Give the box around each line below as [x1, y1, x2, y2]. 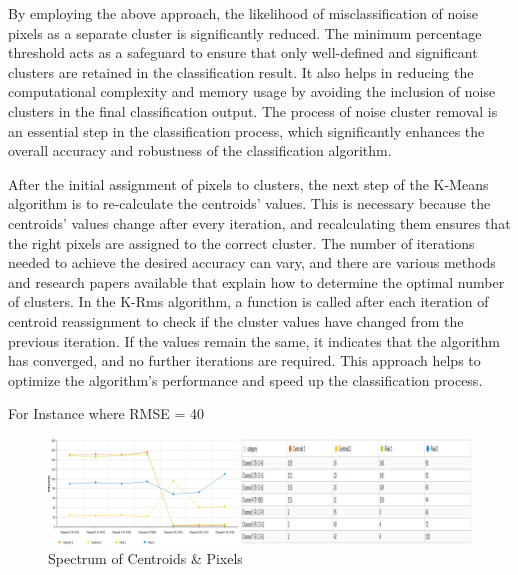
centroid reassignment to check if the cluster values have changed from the [8, 310, 464, 331]
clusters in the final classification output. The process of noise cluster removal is [8, 100, 498, 121]
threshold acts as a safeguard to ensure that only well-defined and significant [8, 42, 478, 63]
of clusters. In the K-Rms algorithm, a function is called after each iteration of [8, 291, 489, 312]
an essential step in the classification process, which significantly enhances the [8, 120, 485, 141]
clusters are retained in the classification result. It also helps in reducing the [8, 61, 474, 82]
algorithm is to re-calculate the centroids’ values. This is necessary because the [8, 193, 491, 214]
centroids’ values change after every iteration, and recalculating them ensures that [8, 212, 511, 233]
